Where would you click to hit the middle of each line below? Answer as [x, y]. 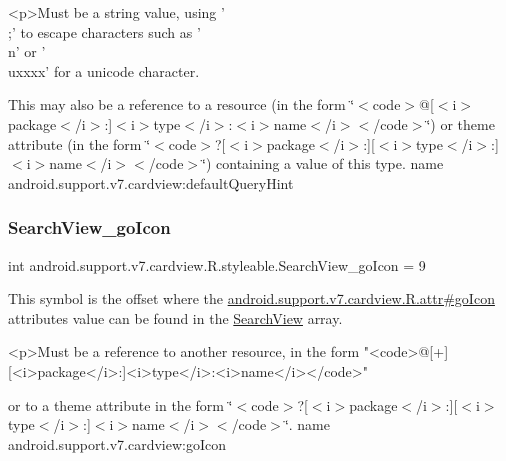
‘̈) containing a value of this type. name [323, 163]
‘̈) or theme [460, 123]
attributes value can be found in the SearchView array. [175, 317]
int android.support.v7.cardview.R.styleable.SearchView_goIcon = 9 [217, 264]
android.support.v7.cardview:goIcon [117, 443]
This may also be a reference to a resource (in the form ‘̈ [181, 104]
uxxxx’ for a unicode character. [104, 70]
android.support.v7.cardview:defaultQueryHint [151, 182]
